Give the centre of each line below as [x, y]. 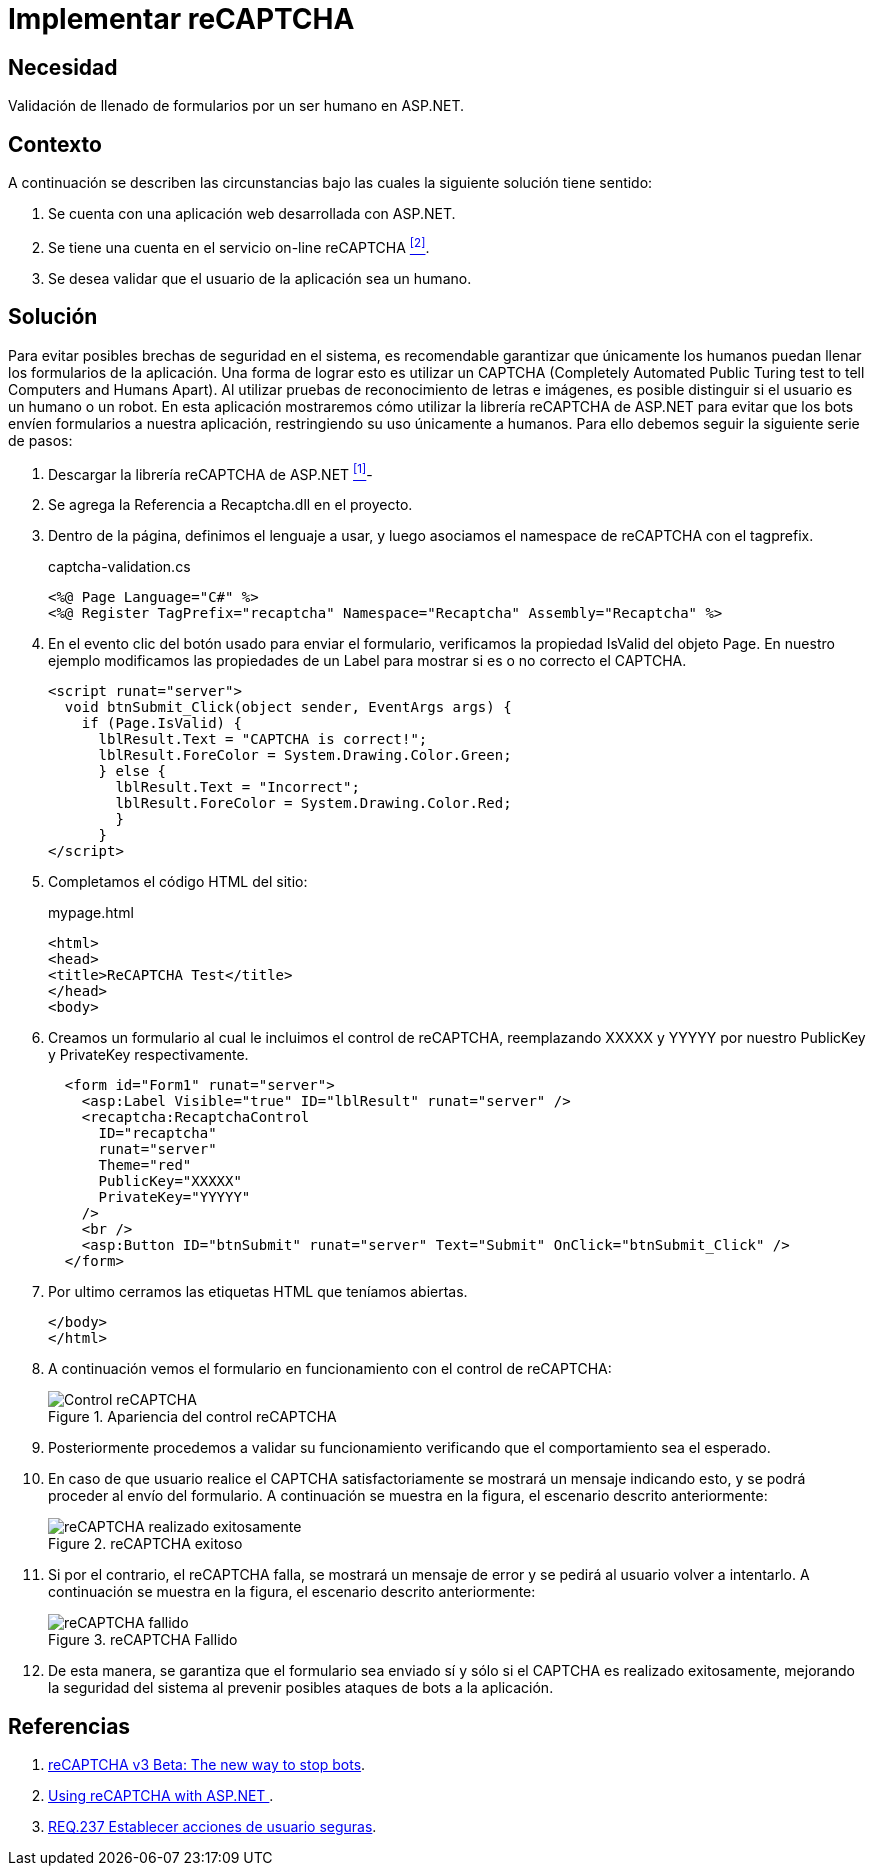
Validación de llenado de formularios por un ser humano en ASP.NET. [236, 106]
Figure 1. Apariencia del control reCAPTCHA [192, 1417]
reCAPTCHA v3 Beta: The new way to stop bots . [207, 1765]
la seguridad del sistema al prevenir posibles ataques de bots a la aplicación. [301, 1688]
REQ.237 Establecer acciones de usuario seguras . [212, 1827]
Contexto [55, 144]
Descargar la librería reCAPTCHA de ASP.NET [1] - [210, 472]
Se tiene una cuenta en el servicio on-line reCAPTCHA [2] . [239, 246]
